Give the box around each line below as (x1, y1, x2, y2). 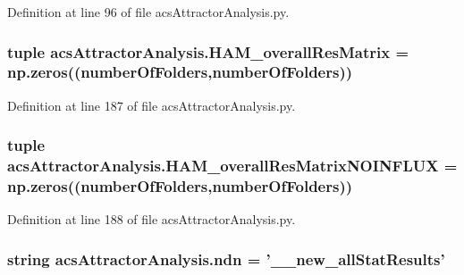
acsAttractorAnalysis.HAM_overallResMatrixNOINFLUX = (7, 154, 458, 177)
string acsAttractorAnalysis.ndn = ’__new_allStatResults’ (7, 247, 445, 270)
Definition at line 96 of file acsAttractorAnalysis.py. (7, 3, 290, 21)
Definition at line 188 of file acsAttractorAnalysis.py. (7, 210, 296, 229)
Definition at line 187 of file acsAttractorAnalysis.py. (7, 96, 296, 114)
